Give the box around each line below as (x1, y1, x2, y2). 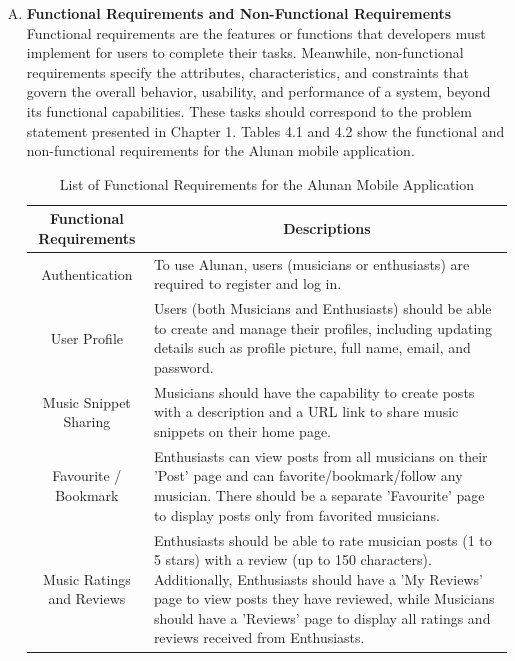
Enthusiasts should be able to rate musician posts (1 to (153, 529, 492, 550)
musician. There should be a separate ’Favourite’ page (153, 485, 485, 506)
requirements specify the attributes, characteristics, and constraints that (26, 61, 469, 82)
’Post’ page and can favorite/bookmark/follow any (153, 465, 463, 486)
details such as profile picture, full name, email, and (153, 337, 471, 358)
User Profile (50, 327, 123, 348)
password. (153, 357, 214, 377)
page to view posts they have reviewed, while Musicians (153, 588, 495, 609)
